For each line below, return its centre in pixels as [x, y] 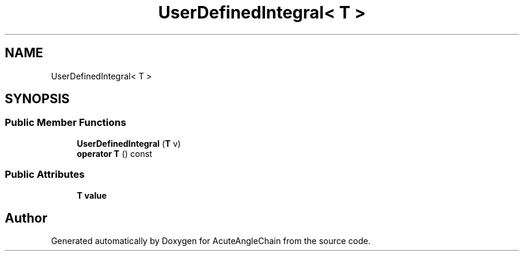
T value [92, 195]
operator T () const [115, 153]
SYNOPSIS [37, 99]
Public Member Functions [65, 123]
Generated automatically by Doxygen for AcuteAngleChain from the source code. [211, 241]
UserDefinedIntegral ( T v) [129, 143]
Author [26, 218]
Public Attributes [45, 175]
